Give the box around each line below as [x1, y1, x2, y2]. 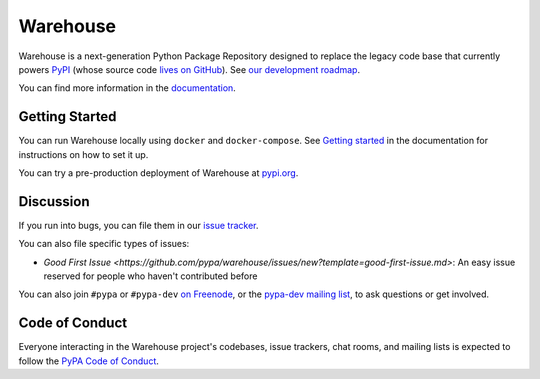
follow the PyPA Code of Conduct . [18, 355, 160, 367]
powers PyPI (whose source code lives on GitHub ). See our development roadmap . [18, 63, 360, 75]
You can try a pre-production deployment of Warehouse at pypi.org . [18, 167, 299, 179]
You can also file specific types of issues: [18, 238, 190, 250]
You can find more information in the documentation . [18, 82, 237, 94]
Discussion [18, 193, 90, 210]
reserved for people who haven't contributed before [43, 270, 258, 282]
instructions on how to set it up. [18, 148, 149, 160]
